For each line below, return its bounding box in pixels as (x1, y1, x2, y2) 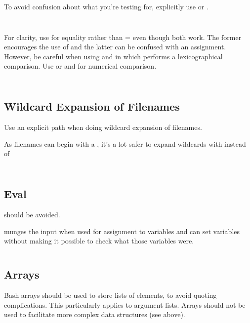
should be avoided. (4, 209, 60, 220)
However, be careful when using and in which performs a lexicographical (4, 51, 223, 61)
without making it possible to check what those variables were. (4, 236, 194, 246)
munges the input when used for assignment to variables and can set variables (4, 226, 240, 236)
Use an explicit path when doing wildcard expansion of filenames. (4, 122, 202, 132)
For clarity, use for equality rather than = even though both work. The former (4, 32, 242, 42)
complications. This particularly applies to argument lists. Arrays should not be (4, 299, 246, 310)
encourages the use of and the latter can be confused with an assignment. (4, 41, 226, 52)
